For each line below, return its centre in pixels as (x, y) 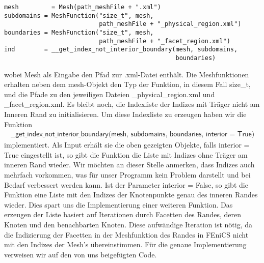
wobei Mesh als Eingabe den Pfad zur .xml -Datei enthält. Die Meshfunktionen (127, 74)
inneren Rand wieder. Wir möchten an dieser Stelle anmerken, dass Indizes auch (129, 165)
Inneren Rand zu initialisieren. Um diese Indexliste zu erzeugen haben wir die (125, 114)
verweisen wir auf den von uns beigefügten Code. (81, 254)
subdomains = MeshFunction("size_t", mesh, (79, 16)
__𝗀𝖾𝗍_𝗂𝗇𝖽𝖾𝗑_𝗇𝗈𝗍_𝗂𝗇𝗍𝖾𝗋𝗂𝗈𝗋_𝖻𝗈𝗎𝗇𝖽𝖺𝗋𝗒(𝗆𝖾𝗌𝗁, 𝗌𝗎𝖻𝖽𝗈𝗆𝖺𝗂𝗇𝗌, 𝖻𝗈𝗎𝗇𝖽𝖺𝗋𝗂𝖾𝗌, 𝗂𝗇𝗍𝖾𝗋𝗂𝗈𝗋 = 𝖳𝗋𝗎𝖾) (133, 135)
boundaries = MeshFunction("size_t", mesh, (79, 32)
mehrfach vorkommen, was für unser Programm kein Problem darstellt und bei (127, 174)
